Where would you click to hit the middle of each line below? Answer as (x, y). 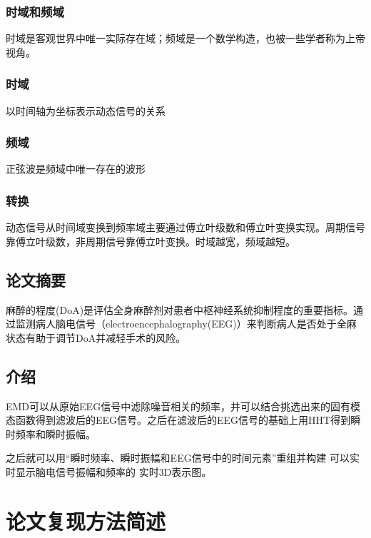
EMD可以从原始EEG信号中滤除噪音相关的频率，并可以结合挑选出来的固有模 (183, 406)
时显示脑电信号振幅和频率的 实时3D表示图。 (109, 472)
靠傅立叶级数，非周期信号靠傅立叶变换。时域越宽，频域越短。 (151, 241)
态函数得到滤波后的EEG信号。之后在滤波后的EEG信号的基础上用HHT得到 (178, 420)
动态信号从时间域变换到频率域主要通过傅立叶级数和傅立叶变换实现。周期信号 (185, 227)
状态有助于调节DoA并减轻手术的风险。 (96, 337)
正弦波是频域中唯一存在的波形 (76, 169)
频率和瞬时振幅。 (55, 433)
